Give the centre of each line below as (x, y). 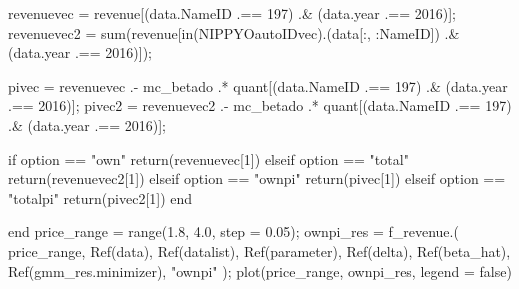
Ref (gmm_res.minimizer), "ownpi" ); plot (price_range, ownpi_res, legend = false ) (260, 270)
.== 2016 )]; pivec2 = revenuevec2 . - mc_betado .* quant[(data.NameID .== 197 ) (260, 105)
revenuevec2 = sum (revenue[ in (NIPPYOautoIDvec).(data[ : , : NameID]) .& (234, 32)
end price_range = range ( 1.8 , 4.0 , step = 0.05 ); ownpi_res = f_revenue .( (233, 231)
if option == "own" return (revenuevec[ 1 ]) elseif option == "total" (208, 158)
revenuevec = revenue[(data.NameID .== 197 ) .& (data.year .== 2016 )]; (232, 13)
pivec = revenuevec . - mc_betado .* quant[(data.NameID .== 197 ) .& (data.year (258, 85)
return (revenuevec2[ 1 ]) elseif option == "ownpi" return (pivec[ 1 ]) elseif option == (257, 178)
